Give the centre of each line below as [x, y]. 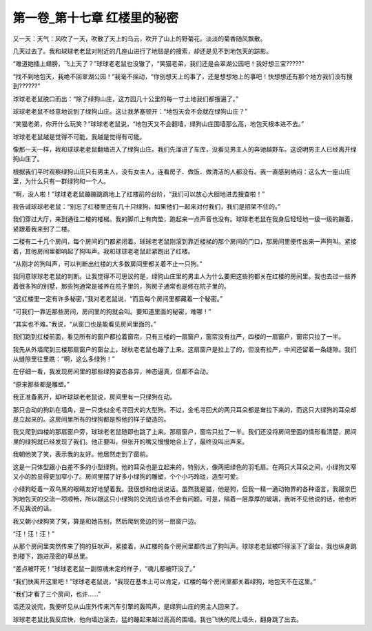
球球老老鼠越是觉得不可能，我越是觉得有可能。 [79, 136]
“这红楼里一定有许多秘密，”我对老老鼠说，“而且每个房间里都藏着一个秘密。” [118, 299]
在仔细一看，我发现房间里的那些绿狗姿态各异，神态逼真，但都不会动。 [112, 371]
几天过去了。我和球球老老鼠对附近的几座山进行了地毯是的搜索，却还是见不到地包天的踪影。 [142, 51]
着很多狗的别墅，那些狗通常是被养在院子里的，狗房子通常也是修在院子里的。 [121, 286]
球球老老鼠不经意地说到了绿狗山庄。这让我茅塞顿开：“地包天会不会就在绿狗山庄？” [130, 111]
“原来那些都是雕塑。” [41, 384]
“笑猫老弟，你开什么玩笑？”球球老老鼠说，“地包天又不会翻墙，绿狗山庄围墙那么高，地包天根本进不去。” [158, 124]
